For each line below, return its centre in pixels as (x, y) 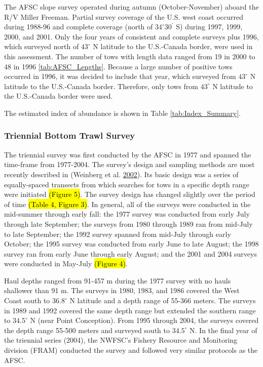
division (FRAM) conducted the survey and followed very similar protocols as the (131, 350)
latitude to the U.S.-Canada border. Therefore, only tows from (101, 86)
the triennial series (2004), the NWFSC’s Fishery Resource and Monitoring (121, 340)
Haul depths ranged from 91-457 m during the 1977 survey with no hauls (118, 280)
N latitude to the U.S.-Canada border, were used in (173, 46)
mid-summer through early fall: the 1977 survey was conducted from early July (127, 214)
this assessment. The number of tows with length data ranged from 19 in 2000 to (130, 56)
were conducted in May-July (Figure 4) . (66, 263)
